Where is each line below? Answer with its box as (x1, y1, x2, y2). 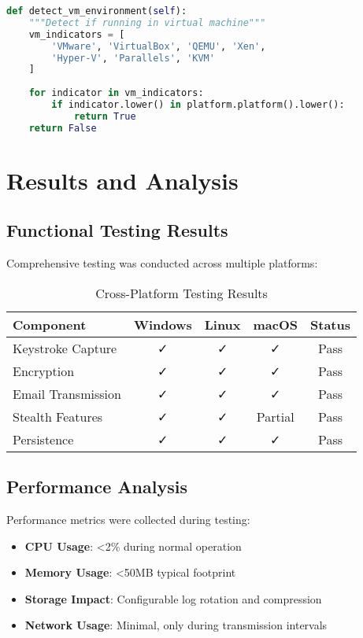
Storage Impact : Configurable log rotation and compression (24, 590, 322, 607)
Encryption (13, 361, 75, 380)
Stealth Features (13, 407, 103, 426)
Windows (133, 315, 192, 334)
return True (73, 110, 136, 122)
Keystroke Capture (13, 338, 117, 357)
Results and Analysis (6, 164, 239, 196)
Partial (256, 407, 294, 426)
